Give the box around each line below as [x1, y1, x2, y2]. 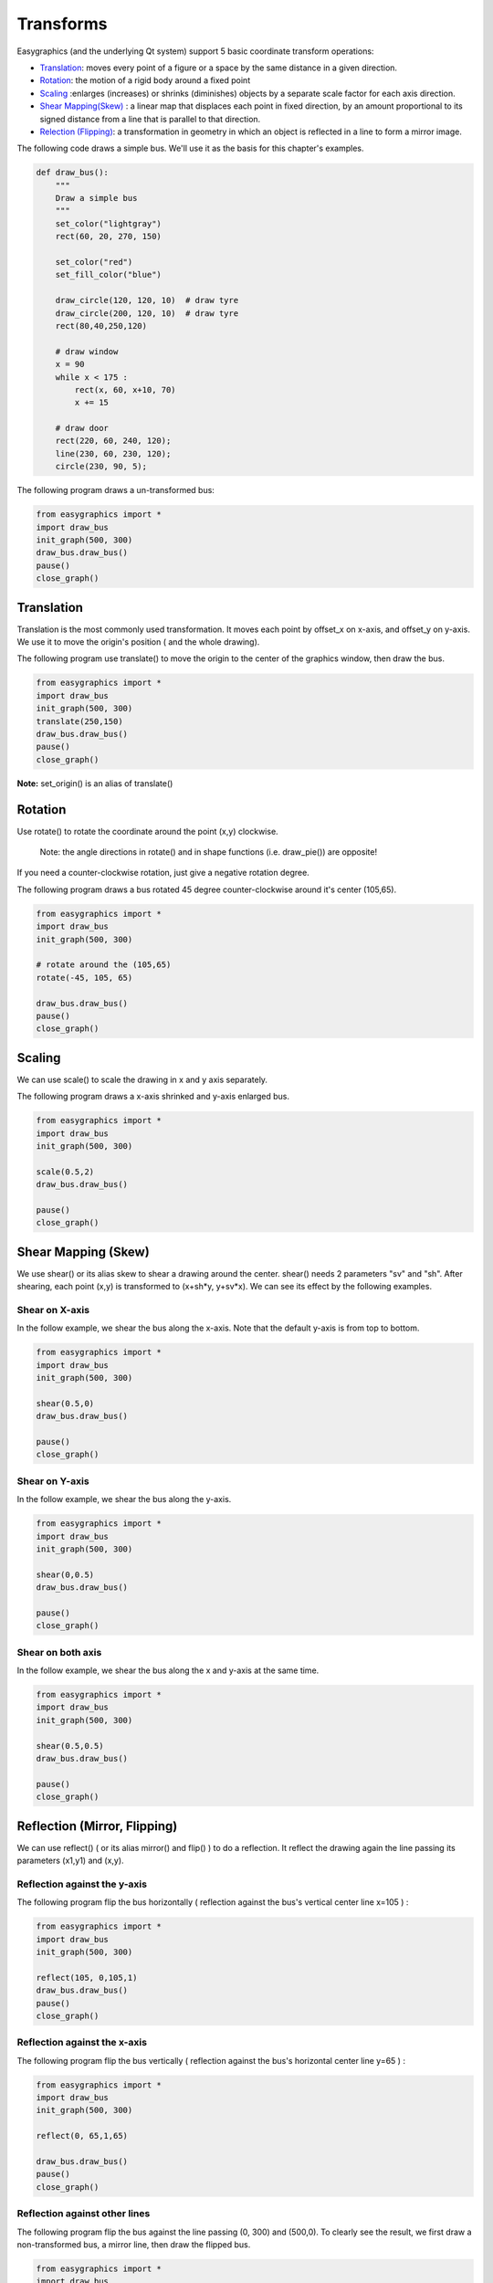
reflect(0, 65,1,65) [36, 2130, 128, 2141]
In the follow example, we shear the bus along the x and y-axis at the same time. [16, 1665, 320, 1676]
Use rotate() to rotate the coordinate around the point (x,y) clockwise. [16, 826, 278, 836]
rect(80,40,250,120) [55, 321, 148, 331]
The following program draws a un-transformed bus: [16, 485, 215, 496]
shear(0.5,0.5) [36, 1741, 104, 1751]
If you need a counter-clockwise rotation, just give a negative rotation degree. [16, 868, 309, 878]
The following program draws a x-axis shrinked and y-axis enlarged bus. [16, 1091, 289, 1102]
